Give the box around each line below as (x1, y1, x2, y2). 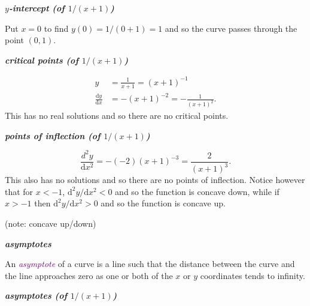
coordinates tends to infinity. (200, 269, 305, 281)
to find (44, 22, 69, 34)
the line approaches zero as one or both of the (5, 269, 173, 281)
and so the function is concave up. (101, 197, 226, 209)
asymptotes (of (5, 289, 68, 302)
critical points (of (5, 53, 78, 66)
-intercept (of (8, 2, 65, 14)
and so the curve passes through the (165, 22, 297, 34)
